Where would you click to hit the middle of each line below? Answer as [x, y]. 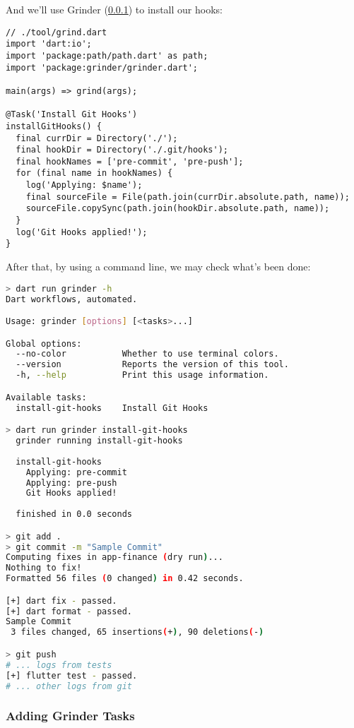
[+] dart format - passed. [69, 611]
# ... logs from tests [59, 665]
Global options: [44, 344]
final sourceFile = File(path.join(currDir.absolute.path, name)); [188, 197]
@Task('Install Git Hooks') [72, 115]
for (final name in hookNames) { [94, 173]
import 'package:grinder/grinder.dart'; [102, 67]
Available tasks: [46, 397]
